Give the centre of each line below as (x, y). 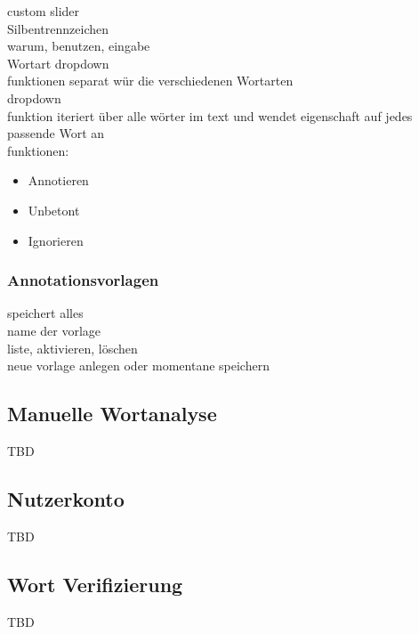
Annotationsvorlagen (83, 280)
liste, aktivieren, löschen (73, 348)
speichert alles (45, 313)
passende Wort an (56, 133)
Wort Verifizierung (95, 584)
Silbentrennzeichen (58, 28)
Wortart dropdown (58, 63)
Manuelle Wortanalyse (112, 414)
